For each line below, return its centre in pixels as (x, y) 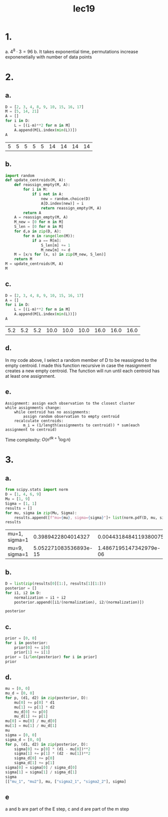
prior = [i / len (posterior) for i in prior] (51, 657)
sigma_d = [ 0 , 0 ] (23, 740)
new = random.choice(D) (66, 199)
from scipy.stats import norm (37, 490)
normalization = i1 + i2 (40, 598)
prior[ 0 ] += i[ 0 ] (32, 648)
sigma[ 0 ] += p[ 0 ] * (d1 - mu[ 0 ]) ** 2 (52, 749)
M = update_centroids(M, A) (34, 264)
